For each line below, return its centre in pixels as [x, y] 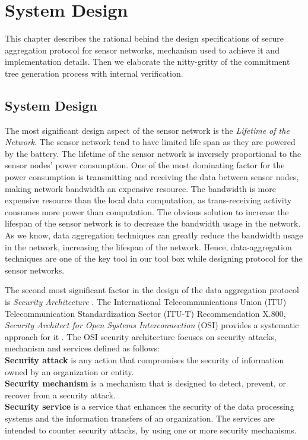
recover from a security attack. [60, 395]
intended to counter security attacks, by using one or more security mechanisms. [151, 430]
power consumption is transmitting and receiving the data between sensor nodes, [152, 177]
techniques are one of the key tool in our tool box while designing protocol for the [154, 258]
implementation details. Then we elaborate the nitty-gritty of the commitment [147, 62]
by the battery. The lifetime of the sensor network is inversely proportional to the [153, 153]
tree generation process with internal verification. [94, 73]
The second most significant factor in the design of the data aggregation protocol [152, 290]
